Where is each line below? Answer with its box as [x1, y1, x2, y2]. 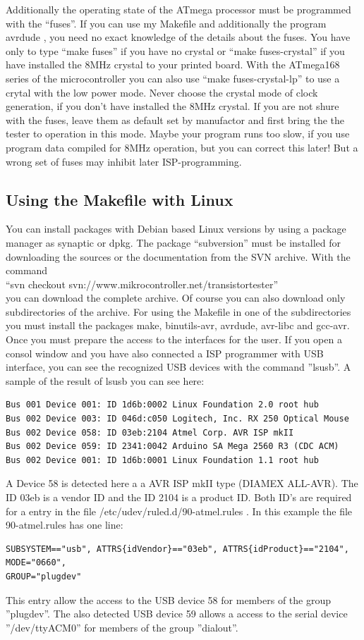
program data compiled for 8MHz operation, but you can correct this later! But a [6, 140, 358, 154]
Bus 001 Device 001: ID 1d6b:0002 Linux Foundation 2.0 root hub [6, 400, 319, 410]
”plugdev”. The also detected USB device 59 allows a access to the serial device [6, 606, 348, 621]
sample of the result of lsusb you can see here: [6, 373, 205, 388]
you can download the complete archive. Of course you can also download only [6, 290, 346, 305]
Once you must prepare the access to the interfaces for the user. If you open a [6, 332, 342, 347]
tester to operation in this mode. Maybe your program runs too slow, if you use [6, 126, 350, 141]
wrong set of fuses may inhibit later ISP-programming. [6, 154, 242, 168]
